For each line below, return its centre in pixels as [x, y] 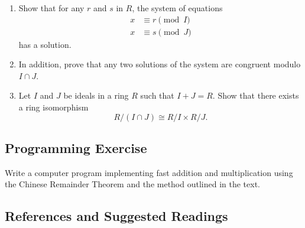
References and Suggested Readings [116, 216]
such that [157, 95]
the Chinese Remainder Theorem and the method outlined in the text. [133, 184]
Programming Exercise [76, 148]
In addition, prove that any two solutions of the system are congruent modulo [160, 64]
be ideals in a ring [96, 95]
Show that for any [51, 8]
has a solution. [45, 44]
